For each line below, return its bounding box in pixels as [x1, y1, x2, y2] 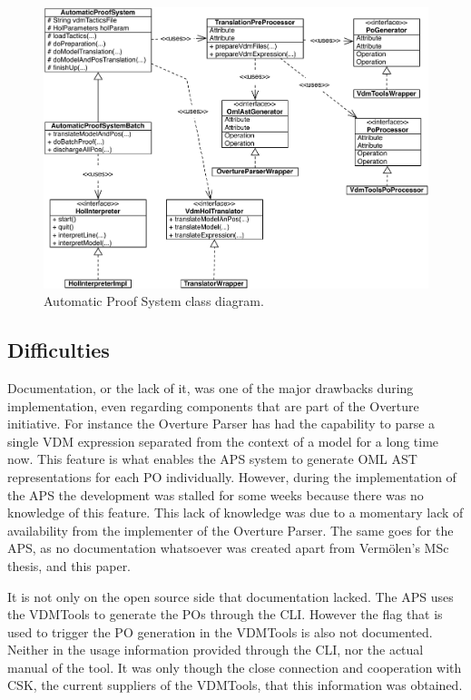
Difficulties [7, 336, 110, 364]
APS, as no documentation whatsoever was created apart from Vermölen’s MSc [7, 538, 449, 557]
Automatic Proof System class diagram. [44, 291, 264, 311]
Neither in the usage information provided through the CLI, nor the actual [7, 640, 424, 659]
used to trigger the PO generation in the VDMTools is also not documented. [7, 622, 433, 641]
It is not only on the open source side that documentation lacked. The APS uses [7, 587, 454, 606]
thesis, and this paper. [7, 556, 132, 575]
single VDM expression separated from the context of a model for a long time [7, 431, 439, 450]
